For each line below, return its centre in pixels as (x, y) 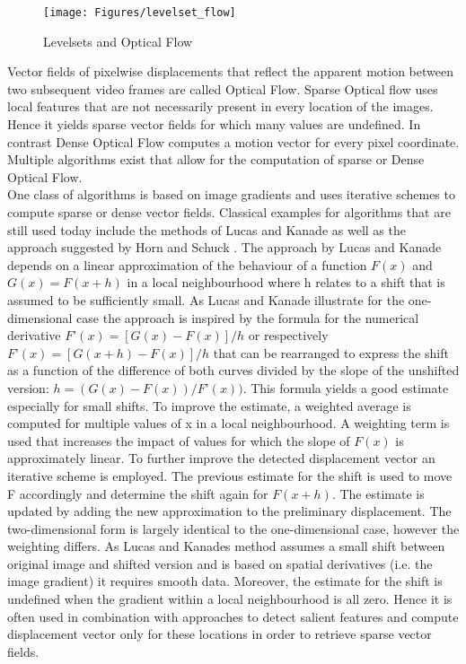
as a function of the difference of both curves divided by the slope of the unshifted (233, 370)
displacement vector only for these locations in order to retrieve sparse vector (220, 634)
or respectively (288, 335)
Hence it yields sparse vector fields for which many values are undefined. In (214, 124)
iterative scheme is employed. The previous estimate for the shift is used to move (230, 475)
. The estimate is (378, 493)
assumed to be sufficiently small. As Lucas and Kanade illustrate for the (206, 299)
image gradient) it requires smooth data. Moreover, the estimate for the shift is (225, 581)
